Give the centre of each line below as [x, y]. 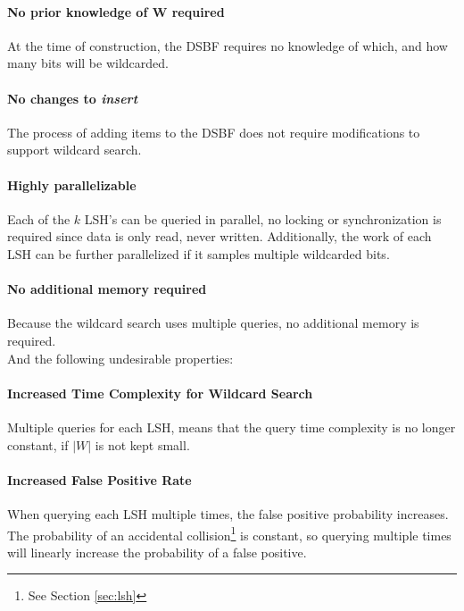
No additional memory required [107, 289]
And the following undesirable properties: [120, 358]
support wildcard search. [75, 150]
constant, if [38, 444]
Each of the [39, 218]
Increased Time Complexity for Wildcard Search [160, 393]
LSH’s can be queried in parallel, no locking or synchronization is [263, 218]
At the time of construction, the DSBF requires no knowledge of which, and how [228, 45]
